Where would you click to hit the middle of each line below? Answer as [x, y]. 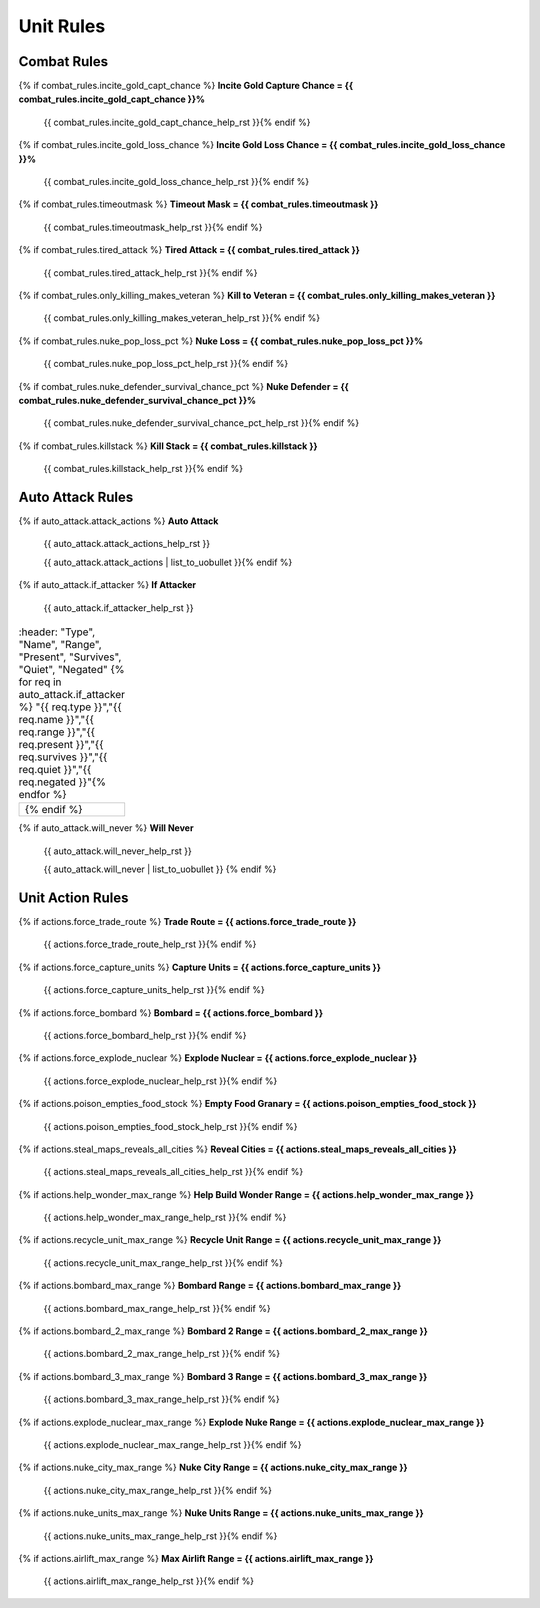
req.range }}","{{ [56, 732]
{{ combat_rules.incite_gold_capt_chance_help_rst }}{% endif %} [177, 122]
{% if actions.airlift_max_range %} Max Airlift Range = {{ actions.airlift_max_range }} [196, 1558]
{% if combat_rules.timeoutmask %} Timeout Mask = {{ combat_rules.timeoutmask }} [198, 204]
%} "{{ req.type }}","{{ [70, 707]
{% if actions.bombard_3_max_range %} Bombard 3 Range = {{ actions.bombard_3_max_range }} [223, 1376]
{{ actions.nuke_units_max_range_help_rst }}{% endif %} [160, 1536]
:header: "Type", [57, 632]
